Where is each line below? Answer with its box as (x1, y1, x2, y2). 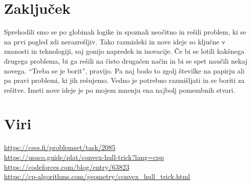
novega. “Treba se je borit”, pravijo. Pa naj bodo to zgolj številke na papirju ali (4, 65, 245, 75)
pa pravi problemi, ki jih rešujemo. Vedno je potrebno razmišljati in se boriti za (4, 75, 245, 85)
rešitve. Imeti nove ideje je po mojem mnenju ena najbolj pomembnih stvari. (4, 84, 235, 95)
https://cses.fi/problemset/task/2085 (4, 142, 115, 152)
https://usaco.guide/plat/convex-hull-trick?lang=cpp (4, 152, 164, 162)
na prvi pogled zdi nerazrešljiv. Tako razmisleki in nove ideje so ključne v (4, 36, 225, 46)
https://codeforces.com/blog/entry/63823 (4, 161, 130, 172)
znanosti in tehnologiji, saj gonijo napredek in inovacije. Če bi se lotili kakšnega (4, 46, 245, 56)
